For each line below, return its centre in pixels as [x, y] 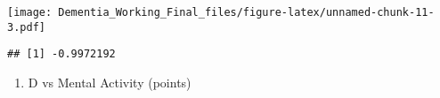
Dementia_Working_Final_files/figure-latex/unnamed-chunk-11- [246, 12]
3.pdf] [26, 27]
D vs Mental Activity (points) [110, 82]
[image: [30, 12]
